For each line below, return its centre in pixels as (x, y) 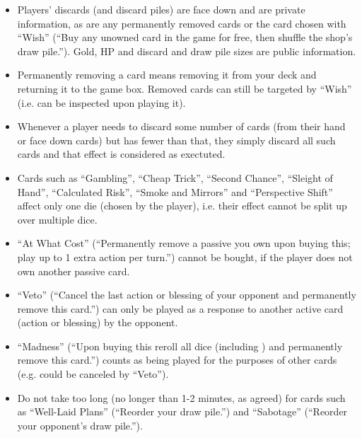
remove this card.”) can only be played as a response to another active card (180, 308)
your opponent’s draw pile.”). (80, 425)
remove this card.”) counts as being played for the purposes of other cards (177, 360)
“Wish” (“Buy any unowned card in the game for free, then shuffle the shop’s (185, 37)
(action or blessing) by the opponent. (98, 322)
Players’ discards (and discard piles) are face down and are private (161, 9)
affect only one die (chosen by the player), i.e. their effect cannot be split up (182, 206)
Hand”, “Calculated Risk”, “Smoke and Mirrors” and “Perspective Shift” (175, 191)
